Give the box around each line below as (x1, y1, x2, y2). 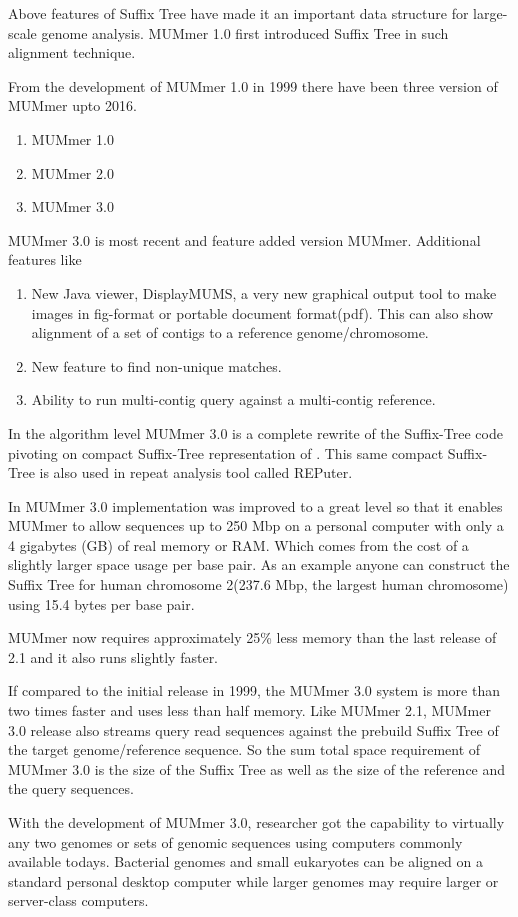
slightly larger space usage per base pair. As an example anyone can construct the (8, 554, 510, 575)
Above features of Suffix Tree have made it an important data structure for (8, 3, 469, 23)
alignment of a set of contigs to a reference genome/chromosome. (31, 322, 429, 343)
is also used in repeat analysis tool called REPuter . (39, 462, 353, 483)
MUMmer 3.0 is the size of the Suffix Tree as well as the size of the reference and (8, 758, 506, 779)
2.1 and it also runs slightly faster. (8, 646, 219, 667)
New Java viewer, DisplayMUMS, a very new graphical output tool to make (31, 282, 497, 303)
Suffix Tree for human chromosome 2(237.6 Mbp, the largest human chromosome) (8, 574, 509, 595)
